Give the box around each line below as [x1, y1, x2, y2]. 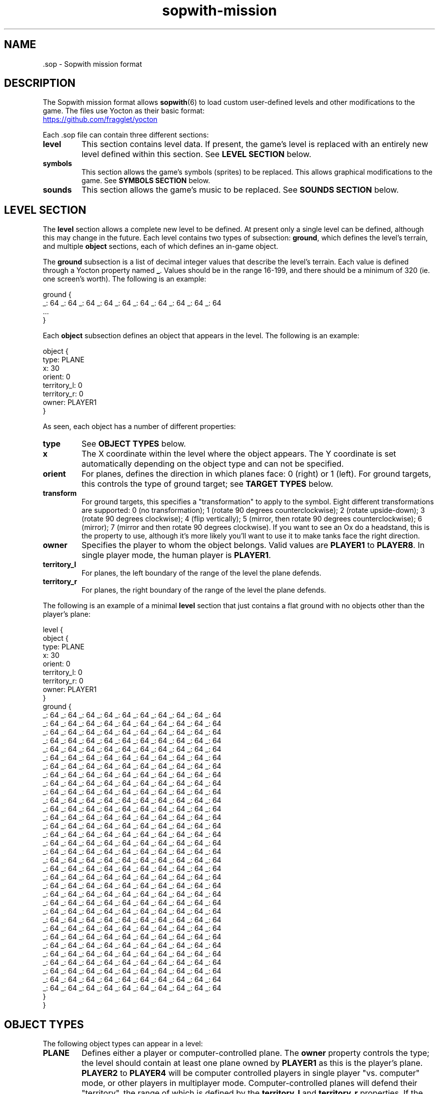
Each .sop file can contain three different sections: [43, 130, 209, 140]
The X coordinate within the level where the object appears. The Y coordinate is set [81, 449, 396, 459]
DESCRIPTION [4, 77, 76, 90]
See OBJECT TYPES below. [81, 439, 186, 449]
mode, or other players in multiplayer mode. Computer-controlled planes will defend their [81, 1078, 417, 1088]
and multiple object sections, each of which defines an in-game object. [43, 242, 279, 251]
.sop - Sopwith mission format [43, 59, 142, 68]
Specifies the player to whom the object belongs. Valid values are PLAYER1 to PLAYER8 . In [81, 540, 425, 551]
